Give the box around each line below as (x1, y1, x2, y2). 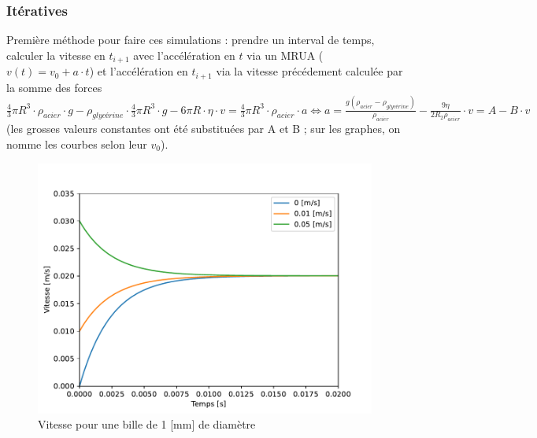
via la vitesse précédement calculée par (216, 63, 403, 79)
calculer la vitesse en (6, 46, 106, 63)
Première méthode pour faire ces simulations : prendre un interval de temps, (6, 31, 375, 48)
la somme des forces (6, 79, 102, 95)
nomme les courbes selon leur (6, 136, 147, 152)
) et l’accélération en (89, 63, 188, 79)
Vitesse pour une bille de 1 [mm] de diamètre (38, 416, 256, 432)
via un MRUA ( (246, 46, 324, 63)
